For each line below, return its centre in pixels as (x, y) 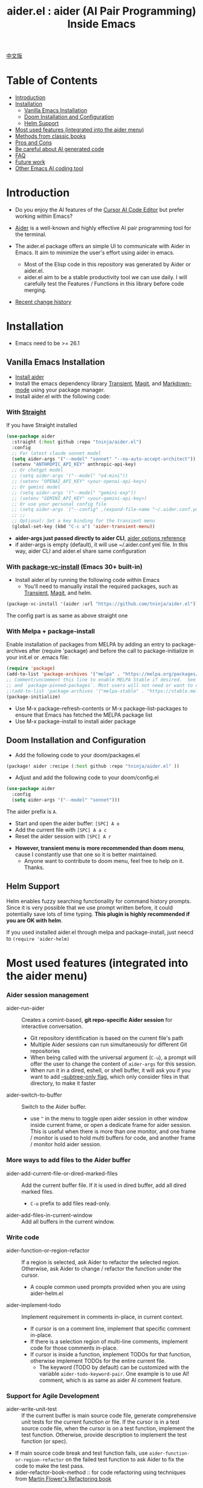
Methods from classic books (50, 136)
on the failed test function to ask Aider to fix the (125, 1459)
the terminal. (31, 234)
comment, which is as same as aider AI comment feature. (111, 1380)
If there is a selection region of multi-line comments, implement (109, 1341)
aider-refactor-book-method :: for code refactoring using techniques (100, 1472)
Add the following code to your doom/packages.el (77, 755)
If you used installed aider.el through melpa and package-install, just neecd (100, 932)
